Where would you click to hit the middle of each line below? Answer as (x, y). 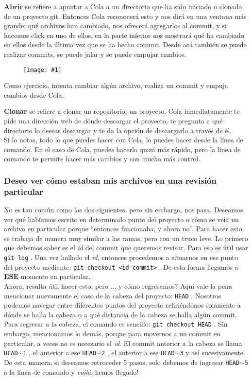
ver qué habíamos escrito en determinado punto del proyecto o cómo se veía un (121, 219)
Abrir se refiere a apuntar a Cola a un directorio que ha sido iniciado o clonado (123, 6)
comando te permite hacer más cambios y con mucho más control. (102, 159)
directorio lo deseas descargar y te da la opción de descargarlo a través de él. (118, 130)
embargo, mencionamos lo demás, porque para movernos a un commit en (112, 334)
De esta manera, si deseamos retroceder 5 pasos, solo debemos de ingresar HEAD (122, 362)
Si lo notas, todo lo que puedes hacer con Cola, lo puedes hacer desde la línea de (124, 140)
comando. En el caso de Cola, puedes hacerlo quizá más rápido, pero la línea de (122, 149)
